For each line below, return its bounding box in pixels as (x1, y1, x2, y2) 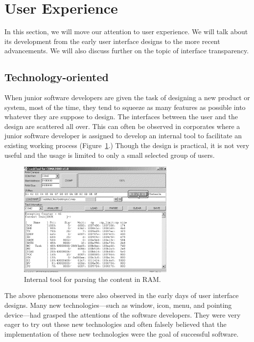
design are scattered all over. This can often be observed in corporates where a (4, 121, 240, 131)
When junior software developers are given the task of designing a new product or (4, 92, 250, 103)
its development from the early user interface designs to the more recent (4, 36, 220, 46)
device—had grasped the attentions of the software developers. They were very (4, 309, 241, 320)
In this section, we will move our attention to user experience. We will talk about (4, 26, 248, 37)
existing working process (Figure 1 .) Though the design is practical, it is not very (4, 140, 250, 150)
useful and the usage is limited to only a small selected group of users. (4, 150, 215, 160)
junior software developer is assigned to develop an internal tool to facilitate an (4, 130, 242, 141)
